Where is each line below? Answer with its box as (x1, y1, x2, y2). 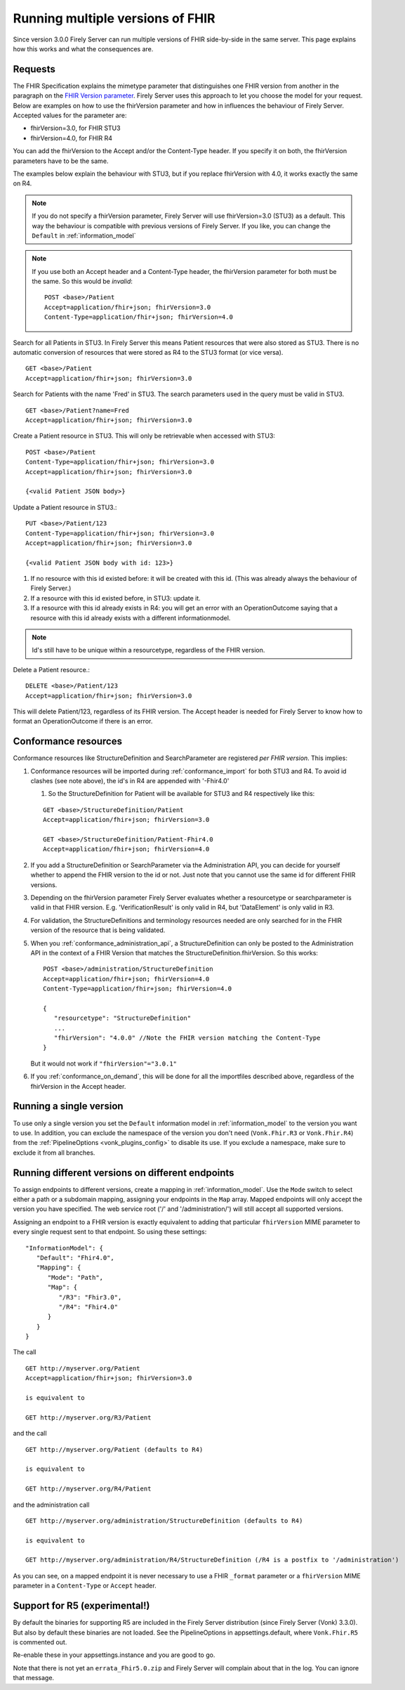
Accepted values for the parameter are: (13, 111, 127, 119)
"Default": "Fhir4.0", (36, 1254, 115, 1262)
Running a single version (13, 1100, 124, 1113)
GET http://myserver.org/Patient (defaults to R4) (25, 1446, 204, 1453)
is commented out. (13, 1637, 67, 1646)
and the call (13, 1429, 47, 1438)
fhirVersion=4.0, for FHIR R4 (30, 133, 112, 142)
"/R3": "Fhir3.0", (58, 1293, 122, 1301)
